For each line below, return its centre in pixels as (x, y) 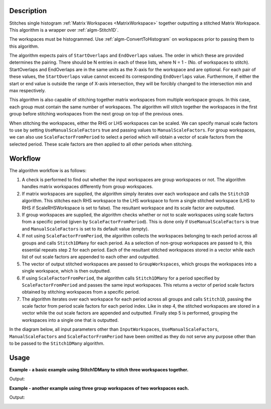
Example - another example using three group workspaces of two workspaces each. (99, 388)
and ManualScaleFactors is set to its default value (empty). (85, 229)
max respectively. (28, 91)
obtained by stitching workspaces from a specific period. (81, 292)
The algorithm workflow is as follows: (48, 170)
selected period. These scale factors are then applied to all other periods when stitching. (101, 144)
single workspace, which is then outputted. (66, 271)
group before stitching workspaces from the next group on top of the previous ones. (96, 114)
